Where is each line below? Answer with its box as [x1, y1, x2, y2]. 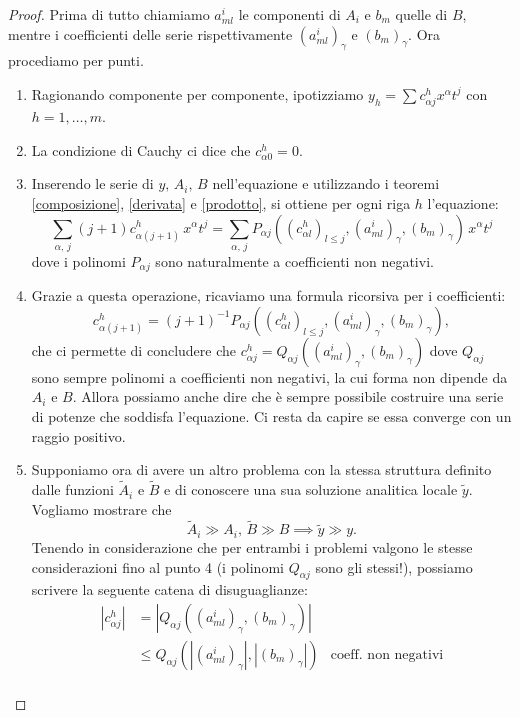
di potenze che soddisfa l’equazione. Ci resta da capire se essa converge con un [31, 406, 512, 427]
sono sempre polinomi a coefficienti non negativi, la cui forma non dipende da [31, 366, 508, 387]
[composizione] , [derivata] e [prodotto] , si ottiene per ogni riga [31, 192, 411, 213]
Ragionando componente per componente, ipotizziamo [31, 83, 364, 104]
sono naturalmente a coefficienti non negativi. [155, 250, 434, 271]
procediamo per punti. [8, 50, 144, 71]
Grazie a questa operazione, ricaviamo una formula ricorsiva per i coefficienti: [31, 285, 506, 306]
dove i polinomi [31, 250, 126, 271]
